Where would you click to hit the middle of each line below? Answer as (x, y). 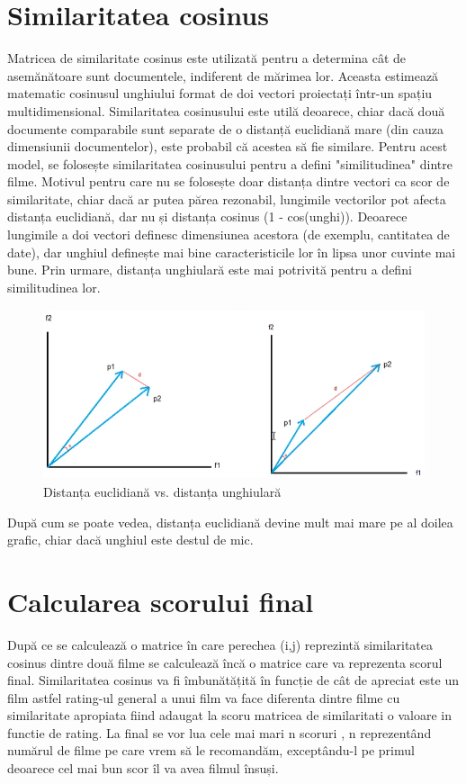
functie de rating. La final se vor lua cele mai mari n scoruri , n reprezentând (220, 732)
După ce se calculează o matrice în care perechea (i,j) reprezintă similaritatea (220, 644)
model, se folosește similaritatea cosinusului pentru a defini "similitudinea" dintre (230, 163)
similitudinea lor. (54, 287)
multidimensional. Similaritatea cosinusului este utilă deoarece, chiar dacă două (226, 110)
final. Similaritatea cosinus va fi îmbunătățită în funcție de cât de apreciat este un (233, 680)
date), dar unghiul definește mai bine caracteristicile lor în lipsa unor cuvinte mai (232, 252)
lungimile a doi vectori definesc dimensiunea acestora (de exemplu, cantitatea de (229, 234)
